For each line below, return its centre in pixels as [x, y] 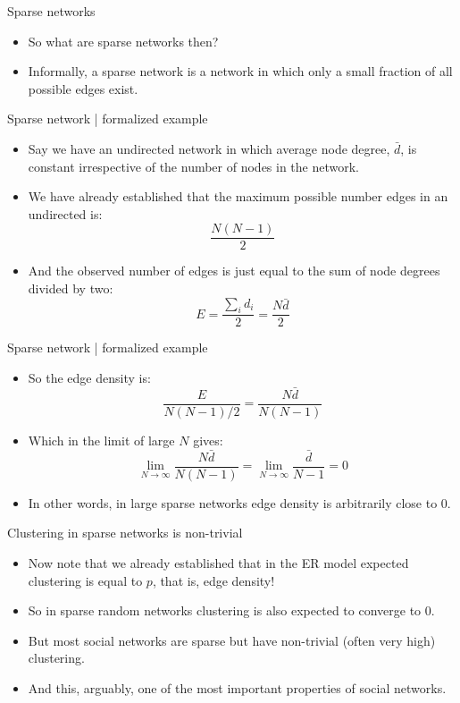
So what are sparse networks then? [123, 41]
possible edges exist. [83, 88]
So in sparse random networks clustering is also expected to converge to [225, 610]
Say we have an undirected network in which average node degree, [209, 148]
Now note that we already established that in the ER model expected [218, 562]
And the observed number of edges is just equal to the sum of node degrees [234, 271]
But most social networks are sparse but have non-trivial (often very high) [232, 640]
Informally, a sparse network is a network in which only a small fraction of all [240, 71]
